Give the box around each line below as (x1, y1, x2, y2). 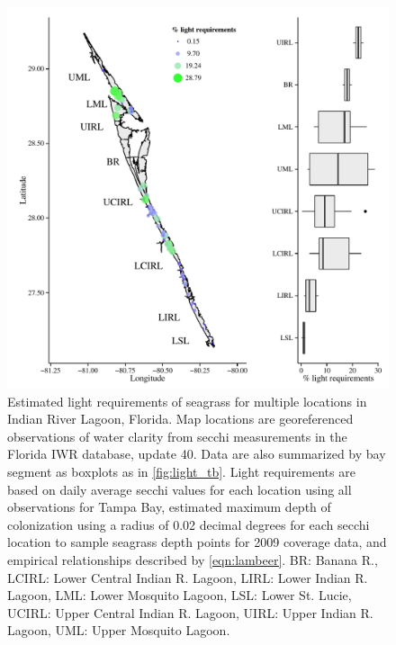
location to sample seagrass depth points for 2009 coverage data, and (7, 533, 387, 551)
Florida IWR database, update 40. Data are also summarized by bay (7, 444, 386, 463)
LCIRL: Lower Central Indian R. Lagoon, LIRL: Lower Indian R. (7, 568, 368, 587)
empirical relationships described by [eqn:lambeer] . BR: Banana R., (7, 550, 378, 569)
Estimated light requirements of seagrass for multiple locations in (7, 391, 367, 410)
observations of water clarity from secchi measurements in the (7, 426, 347, 445)
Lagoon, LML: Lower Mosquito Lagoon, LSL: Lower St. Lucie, (7, 586, 352, 605)
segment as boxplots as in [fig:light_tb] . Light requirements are (7, 461, 355, 480)
